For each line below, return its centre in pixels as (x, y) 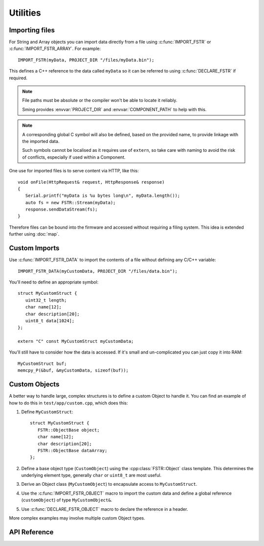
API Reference (31, 532)
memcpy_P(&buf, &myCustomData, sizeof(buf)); (73, 370)
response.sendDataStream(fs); (61, 210)
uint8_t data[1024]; (50, 320)
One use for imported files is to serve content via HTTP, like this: (74, 171)
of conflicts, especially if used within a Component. (74, 157)
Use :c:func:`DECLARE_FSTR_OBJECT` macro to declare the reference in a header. (105, 509)
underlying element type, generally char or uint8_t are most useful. (91, 475)
